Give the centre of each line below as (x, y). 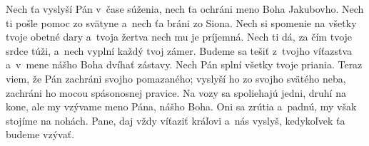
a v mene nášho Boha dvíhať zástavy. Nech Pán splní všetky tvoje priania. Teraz (184, 64)
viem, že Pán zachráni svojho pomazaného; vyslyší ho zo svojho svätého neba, (176, 78)
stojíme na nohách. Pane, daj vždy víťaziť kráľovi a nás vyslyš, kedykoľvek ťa (176, 120)
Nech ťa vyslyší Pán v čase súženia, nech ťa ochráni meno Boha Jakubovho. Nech (185, 9)
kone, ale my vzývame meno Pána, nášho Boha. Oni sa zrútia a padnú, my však (181, 106)
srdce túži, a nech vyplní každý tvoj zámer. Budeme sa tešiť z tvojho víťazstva (179, 50)
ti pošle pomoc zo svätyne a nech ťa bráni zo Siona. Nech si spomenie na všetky (181, 22)
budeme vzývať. (40, 134)
